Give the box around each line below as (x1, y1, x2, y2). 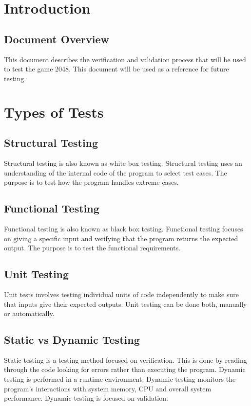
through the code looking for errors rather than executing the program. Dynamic (4, 364, 246, 374)
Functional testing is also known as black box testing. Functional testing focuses (4, 223, 243, 233)
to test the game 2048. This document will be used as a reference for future (4, 64, 229, 74)
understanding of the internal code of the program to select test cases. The (4, 167, 227, 177)
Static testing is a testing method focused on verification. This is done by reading (4, 354, 247, 365)
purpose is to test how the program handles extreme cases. (4, 177, 179, 187)
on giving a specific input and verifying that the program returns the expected (4, 233, 238, 243)
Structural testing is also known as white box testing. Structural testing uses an (4, 158, 242, 168)
